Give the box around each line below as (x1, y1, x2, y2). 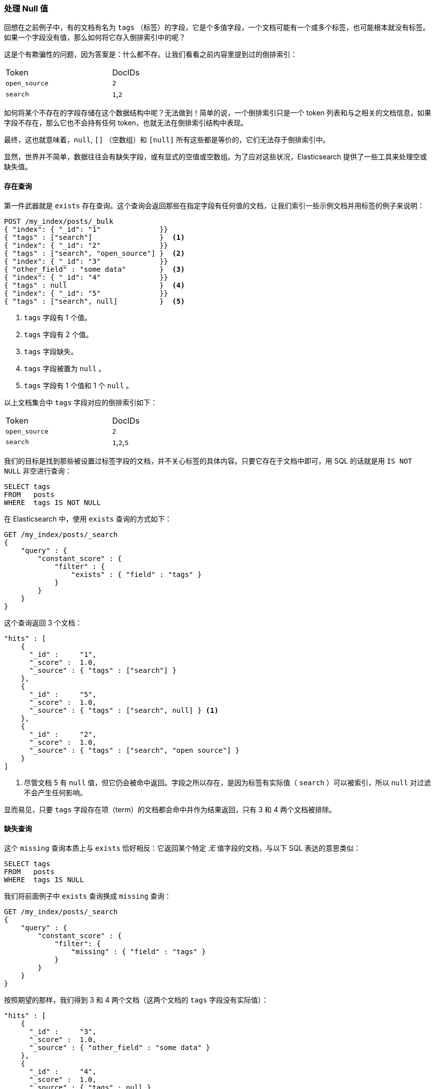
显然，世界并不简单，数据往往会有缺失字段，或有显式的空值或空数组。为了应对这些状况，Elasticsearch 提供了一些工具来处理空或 (4, 152, 427, 161)
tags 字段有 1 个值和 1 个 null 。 (24, 381, 133, 390)
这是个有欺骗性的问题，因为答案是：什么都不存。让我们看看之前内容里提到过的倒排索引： (4, 50, 297, 59)
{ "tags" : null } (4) (4, 281, 185, 289)
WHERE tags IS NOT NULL (4, 498, 101, 507)
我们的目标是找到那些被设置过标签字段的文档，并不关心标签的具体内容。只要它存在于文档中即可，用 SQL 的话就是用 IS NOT (4, 456, 412, 465)
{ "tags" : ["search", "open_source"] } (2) (4, 249, 185, 257)
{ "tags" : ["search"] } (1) (4, 233, 185, 241)
